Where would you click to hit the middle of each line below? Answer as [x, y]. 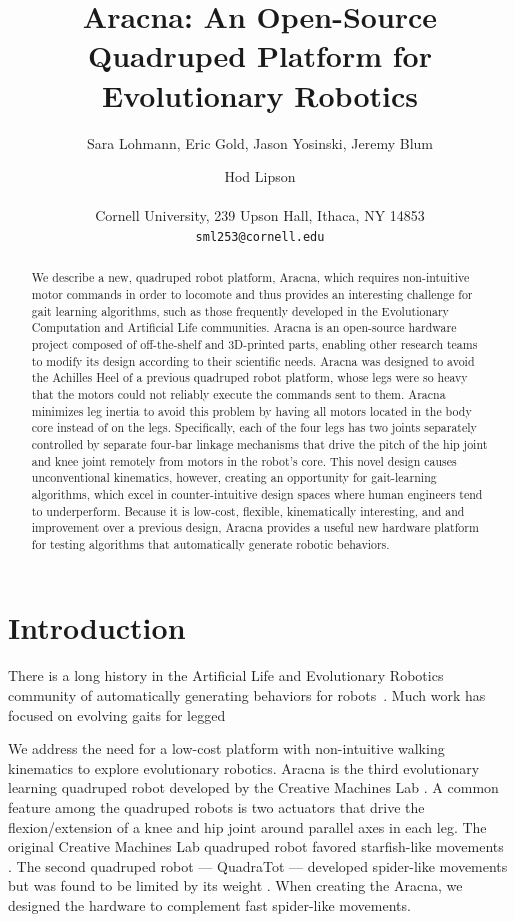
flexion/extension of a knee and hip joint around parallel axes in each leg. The [247, 826]
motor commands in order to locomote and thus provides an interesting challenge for [252, 293]
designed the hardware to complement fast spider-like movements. [209, 904]
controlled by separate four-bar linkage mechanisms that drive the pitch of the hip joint [259, 443]
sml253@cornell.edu [260, 236]
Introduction [97, 627]
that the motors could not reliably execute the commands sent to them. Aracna [238, 393]
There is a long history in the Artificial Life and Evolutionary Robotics [226, 675]
